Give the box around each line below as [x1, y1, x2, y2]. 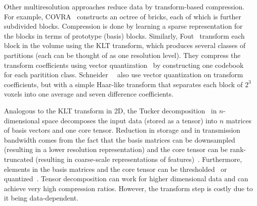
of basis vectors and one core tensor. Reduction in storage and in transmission [4, 125, 241, 135]
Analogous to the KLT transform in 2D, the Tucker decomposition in [4, 105, 217, 115]
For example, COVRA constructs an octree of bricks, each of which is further [4, 11, 242, 21]
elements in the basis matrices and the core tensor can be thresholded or [4, 163, 227, 174]
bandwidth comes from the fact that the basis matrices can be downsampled [4, 134, 235, 145]
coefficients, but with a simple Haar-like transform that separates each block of [4, 79, 243, 89]
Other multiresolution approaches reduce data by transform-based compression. [4, 1, 245, 11]
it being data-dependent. [4, 193, 79, 203]
